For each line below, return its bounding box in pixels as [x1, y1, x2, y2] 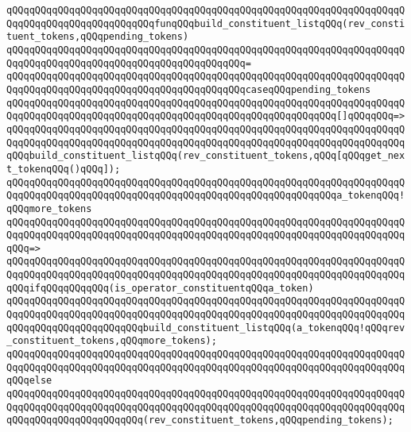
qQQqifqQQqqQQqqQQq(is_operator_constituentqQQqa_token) [6, 282, 314, 294]
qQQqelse [6, 375, 52, 387]
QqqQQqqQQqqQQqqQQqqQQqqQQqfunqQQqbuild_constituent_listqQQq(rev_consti [6, 17, 405, 29]
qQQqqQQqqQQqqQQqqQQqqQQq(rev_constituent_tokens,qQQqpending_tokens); [6, 415, 394, 426]
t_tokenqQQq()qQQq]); [6, 163, 121, 175]
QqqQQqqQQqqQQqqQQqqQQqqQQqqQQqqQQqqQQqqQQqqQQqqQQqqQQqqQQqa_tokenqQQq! [6, 190, 405, 202]
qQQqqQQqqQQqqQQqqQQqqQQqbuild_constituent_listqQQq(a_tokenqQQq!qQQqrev [6, 322, 405, 334]
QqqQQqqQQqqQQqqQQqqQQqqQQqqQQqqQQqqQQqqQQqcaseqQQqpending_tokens [6, 83, 371, 95]
